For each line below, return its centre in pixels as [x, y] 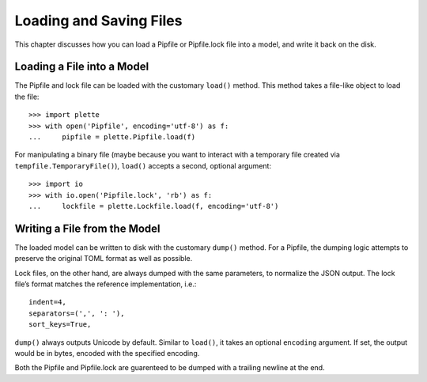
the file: [27, 96]
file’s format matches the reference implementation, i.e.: [106, 284]
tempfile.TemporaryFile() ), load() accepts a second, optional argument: [143, 165]
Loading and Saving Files [98, 21]
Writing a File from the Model [88, 228]
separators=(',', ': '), [77, 313]
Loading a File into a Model [82, 67]
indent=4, [47, 302]
